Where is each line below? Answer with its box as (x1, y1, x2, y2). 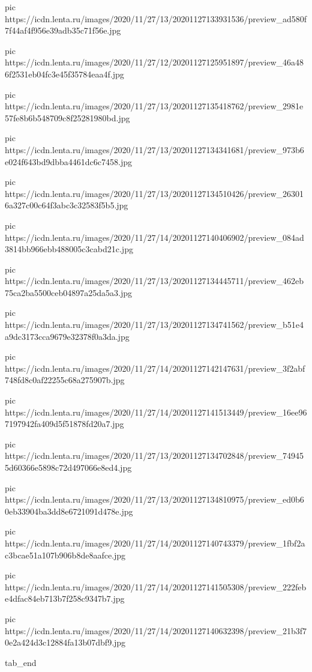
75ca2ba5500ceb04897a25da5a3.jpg (5, 286, 132, 298)
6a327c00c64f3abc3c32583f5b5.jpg (5, 199, 128, 211)
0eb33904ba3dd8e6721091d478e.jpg (5, 504, 133, 517)
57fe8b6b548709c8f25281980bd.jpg (5, 111, 130, 124)
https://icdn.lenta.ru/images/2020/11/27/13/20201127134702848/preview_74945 (5, 449, 304, 462)
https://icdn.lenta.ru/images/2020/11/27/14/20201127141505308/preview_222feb (5, 580, 307, 593)
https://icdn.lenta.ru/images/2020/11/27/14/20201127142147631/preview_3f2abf (5, 362, 305, 374)
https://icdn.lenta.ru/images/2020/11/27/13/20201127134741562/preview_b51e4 (5, 318, 304, 331)
